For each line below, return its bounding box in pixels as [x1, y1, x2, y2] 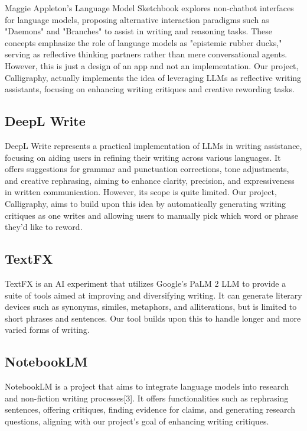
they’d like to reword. [5, 221, 83, 233]
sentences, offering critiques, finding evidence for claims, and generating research [5, 403, 296, 416]
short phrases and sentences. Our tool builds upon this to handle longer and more [5, 312, 301, 324]
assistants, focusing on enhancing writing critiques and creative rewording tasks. [5, 83, 295, 95]
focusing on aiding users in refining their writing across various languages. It [5, 151, 281, 163]
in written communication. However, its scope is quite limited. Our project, [5, 186, 277, 198]
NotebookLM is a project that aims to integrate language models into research [5, 380, 289, 393]
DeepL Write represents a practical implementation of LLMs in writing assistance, [5, 139, 302, 151]
